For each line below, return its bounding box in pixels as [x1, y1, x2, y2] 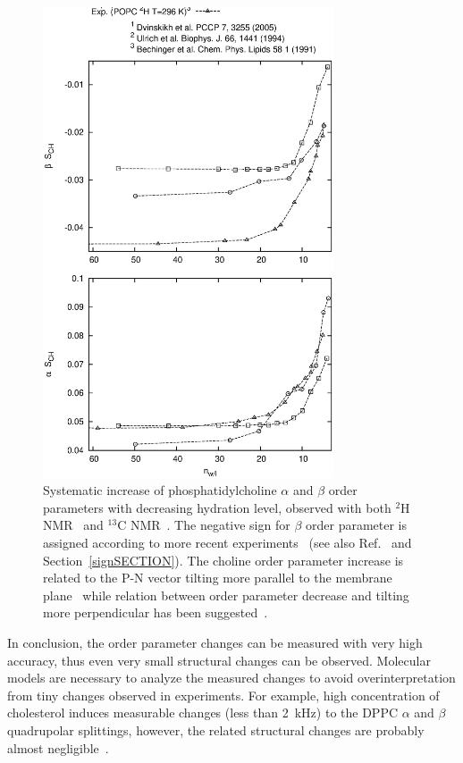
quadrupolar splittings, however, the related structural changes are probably [7, 720, 425, 739]
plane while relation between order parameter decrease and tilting [43, 585, 409, 604]
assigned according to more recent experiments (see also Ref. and [43, 533, 412, 551]
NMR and [43, 516, 104, 534]
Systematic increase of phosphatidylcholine [43, 481, 277, 499]
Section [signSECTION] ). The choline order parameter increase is [43, 550, 404, 569]
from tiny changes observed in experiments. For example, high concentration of [7, 685, 440, 704]
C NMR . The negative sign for [117, 516, 290, 534]
